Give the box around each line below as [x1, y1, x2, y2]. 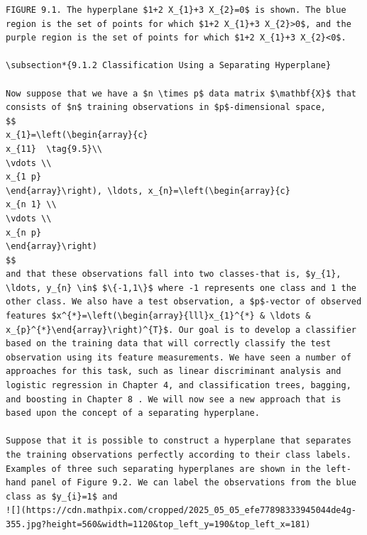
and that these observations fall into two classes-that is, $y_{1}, [6, 269, 341, 280]
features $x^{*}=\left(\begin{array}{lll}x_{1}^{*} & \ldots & [6, 311, 311, 321]
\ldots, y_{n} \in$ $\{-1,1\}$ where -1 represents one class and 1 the [6, 282, 356, 293]
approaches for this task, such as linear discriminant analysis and [6, 366, 341, 377]
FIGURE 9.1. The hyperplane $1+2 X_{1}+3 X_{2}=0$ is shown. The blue [6, 5, 346, 15]
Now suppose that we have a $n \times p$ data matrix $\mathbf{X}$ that [6, 88, 356, 99]
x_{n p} [6, 227, 42, 238]
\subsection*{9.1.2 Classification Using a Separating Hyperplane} [6, 60, 332, 71]
